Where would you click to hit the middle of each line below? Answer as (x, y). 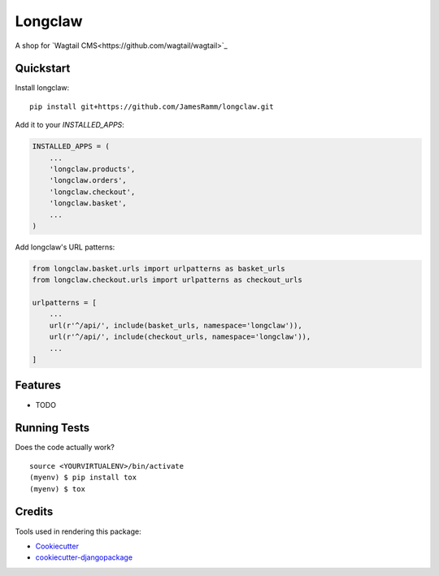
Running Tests (52, 428)
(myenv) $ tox (57, 489)
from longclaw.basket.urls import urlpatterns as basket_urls (159, 269)
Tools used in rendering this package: (78, 531)
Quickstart (43, 69)
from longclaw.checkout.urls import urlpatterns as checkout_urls (167, 280)
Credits (34, 512)
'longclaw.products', (92, 169)
